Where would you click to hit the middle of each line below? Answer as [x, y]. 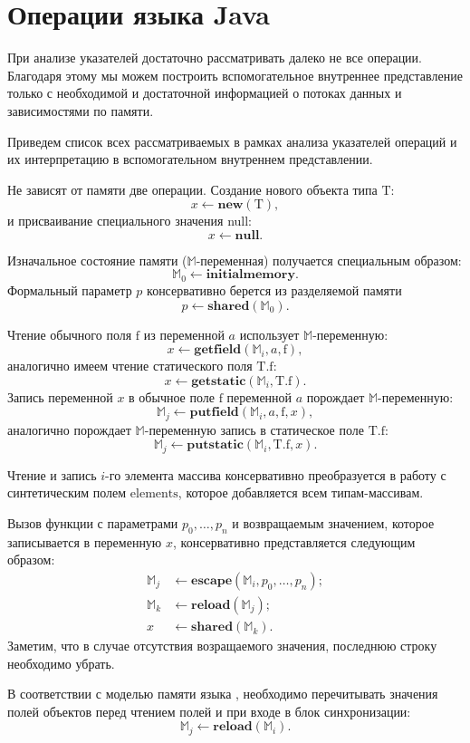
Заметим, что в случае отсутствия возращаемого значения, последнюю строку [222, 646]
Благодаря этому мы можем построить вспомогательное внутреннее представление [235, 75]
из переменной [184, 334]
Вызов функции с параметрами [93, 522]
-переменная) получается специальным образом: [329, 260]
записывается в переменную [85, 541]
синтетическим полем [67, 492]
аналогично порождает [69, 429]
